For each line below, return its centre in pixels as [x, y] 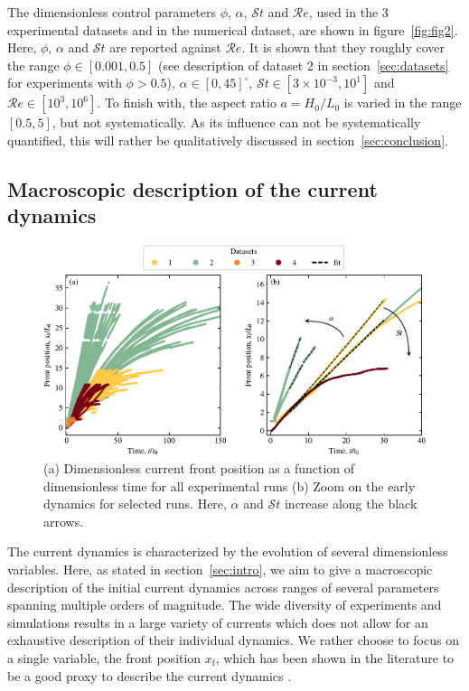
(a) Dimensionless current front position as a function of [199, 468]
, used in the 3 [348, 12]
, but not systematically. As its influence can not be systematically [236, 122]
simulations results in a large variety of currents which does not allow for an [218, 622]
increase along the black [351, 504]
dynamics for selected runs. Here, [135, 504]
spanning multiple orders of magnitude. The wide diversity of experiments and [225, 605]
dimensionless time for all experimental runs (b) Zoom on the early [230, 486]
